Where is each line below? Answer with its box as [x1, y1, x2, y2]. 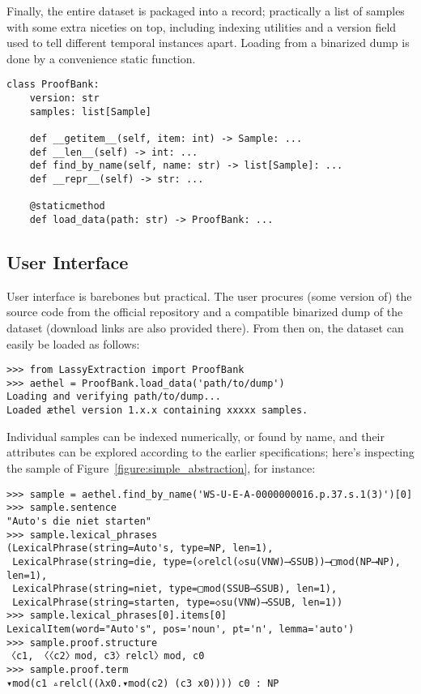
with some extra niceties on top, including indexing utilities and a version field [6, 18, 397, 35]
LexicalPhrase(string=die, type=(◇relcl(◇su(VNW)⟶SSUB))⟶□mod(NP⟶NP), [12, 555, 401, 568]
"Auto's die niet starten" [6, 515, 151, 527]
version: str [29, 92, 100, 105]
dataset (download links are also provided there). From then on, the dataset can [6, 319, 404, 336]
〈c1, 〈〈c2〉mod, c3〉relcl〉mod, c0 [6, 650, 205, 662]
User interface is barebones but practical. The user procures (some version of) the [6, 287, 412, 304]
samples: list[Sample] [29, 105, 151, 118]
